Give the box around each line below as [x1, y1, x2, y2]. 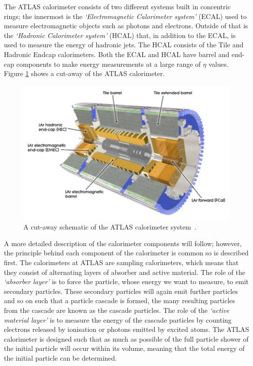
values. [208, 58, 229, 69]
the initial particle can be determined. [4, 352, 117, 363]
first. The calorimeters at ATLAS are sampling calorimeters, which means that [4, 257, 239, 267]
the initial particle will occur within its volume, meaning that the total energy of [4, 343, 245, 353]
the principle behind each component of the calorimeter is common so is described [4, 248, 249, 258]
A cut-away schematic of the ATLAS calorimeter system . [23, 222, 197, 232]
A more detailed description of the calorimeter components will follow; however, [4, 238, 242, 248]
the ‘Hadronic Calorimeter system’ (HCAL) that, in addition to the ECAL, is [4, 30, 236, 40]
